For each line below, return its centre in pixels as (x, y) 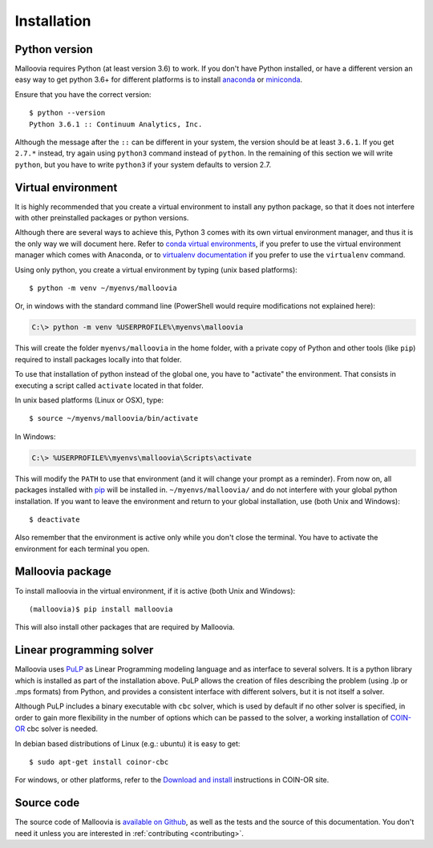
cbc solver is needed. (63, 729)
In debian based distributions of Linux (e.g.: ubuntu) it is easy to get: (127, 743)
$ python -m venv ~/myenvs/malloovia (103, 288)
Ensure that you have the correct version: (83, 94)
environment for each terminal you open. (82, 548)
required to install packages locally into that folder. (98, 359)
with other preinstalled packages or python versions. (102, 218)
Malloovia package (63, 572)
